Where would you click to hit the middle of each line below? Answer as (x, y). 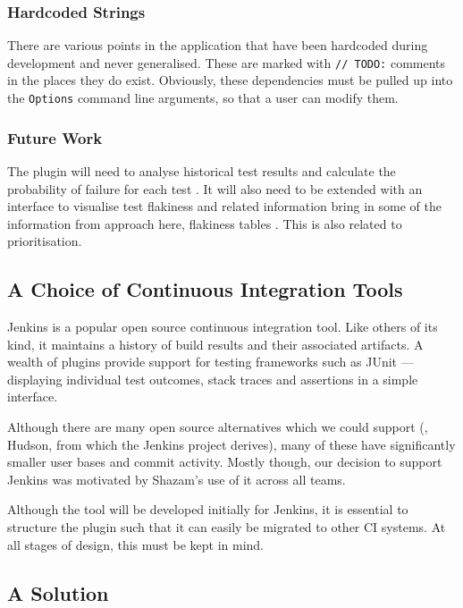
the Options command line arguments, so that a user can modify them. (203, 98)
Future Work (55, 137)
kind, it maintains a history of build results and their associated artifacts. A (215, 344)
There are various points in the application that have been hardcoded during (218, 45)
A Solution (58, 592)
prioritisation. (45, 241)
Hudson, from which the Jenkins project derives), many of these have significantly (231, 444)
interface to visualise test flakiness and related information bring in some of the (224, 206)
